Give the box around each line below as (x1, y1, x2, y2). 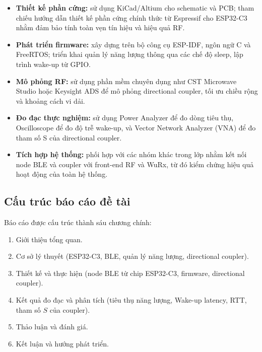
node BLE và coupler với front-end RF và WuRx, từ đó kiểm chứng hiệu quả (16, 159, 254, 169)
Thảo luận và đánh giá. (16, 321, 88, 332)
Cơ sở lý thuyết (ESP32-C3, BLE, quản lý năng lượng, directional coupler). (16, 251, 249, 261)
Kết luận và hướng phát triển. (16, 338, 109, 348)
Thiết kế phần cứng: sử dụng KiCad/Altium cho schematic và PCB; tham (16, 3, 254, 13)
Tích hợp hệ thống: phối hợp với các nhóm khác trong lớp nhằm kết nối (16, 149, 247, 160)
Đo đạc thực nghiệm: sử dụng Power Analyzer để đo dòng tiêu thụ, (16, 112, 234, 123)
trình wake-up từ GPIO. (16, 58, 91, 69)
